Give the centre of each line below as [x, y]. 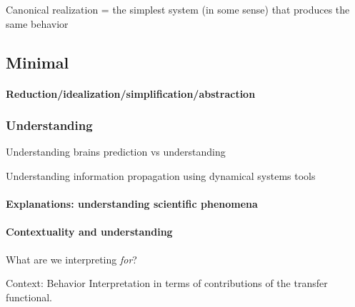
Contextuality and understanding [89, 232]
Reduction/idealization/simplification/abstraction [131, 93]
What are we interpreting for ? [71, 259]
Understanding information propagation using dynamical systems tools [161, 175]
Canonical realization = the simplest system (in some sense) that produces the [178, 9]
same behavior [37, 23]
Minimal [37, 62]
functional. [29, 297]
